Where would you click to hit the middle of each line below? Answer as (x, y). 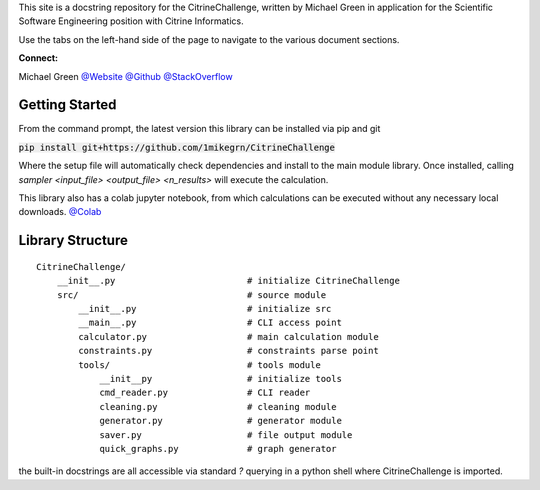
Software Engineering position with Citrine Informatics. (131, 21)
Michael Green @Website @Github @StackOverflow (126, 76)
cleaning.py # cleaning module (218, 406)
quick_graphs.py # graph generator (218, 448)
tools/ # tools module (200, 364)
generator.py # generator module (220, 421)
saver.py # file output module (226, 434)
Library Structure (73, 240)
